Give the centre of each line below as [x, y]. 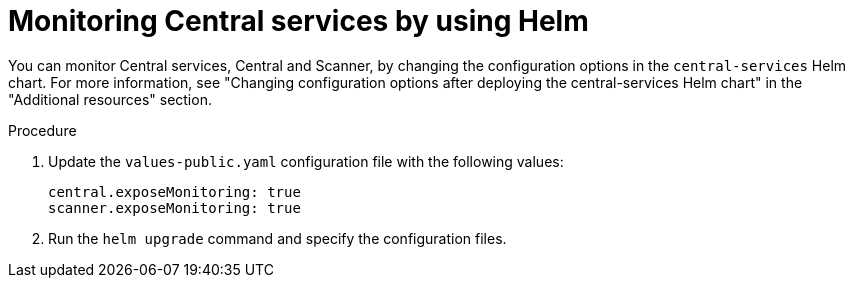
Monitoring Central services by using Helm [298, 21]
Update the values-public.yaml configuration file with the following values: [306, 161]
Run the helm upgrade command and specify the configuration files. [277, 238]
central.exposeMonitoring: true [174, 191]
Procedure [42, 130]
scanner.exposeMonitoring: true [174, 207]
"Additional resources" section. [110, 99]
